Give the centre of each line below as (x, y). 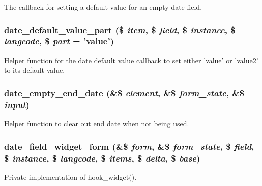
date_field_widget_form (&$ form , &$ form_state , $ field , (129, 146)
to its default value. (35, 70)
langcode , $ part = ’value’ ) (59, 41)
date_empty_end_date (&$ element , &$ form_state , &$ (124, 92)
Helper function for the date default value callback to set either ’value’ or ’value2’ (131, 60)
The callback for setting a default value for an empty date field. (103, 7)
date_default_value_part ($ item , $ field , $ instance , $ (120, 29)
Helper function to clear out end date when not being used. (97, 124)
